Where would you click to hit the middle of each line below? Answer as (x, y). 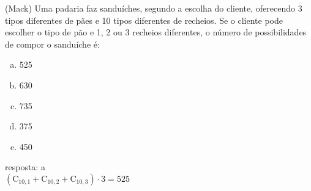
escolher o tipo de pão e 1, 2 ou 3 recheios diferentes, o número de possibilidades (156, 32)
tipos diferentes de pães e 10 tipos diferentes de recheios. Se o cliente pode (144, 20)
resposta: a (25, 167)
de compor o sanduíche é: (52, 44)
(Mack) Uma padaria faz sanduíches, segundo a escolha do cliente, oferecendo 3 (154, 8)
